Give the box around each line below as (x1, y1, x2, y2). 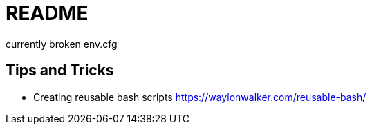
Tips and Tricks (6, 62, 114, 80)
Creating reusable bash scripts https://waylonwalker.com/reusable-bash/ (33, 91, 366, 103)
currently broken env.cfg (6, 37, 118, 50)
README (6, 1, 89, 25)
